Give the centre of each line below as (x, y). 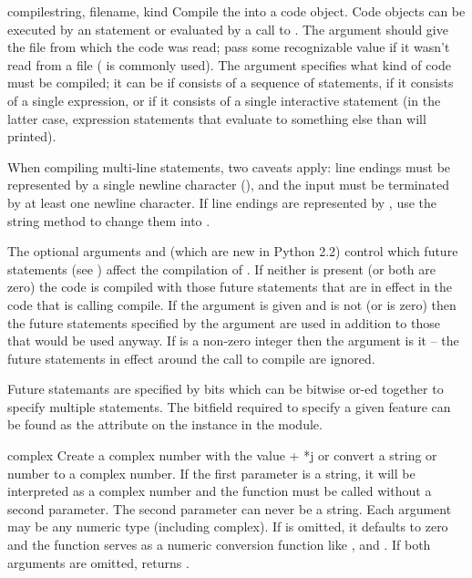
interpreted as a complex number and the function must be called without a (220, 491)
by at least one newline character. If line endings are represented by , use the (222, 202)
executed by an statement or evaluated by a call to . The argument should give (228, 29)
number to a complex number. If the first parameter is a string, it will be (211, 473)
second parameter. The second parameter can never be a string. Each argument (230, 508)
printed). (32, 136)
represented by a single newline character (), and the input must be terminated (228, 185)
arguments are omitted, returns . (98, 562)
